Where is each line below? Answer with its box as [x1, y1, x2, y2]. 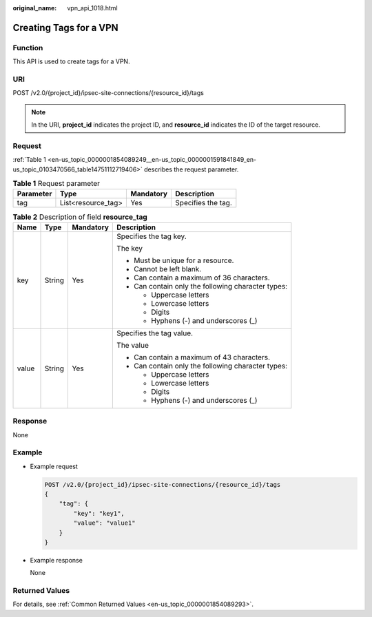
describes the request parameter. [143, 165, 239, 174]
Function [12, 43, 43, 52]
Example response [30, 556, 83, 564]
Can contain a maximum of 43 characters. [134, 352, 271, 362]
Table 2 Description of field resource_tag [12, 212, 147, 222]
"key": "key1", [73, 510, 125, 517]
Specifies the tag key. [116, 231, 187, 241]
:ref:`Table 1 [12, 156, 46, 164]
